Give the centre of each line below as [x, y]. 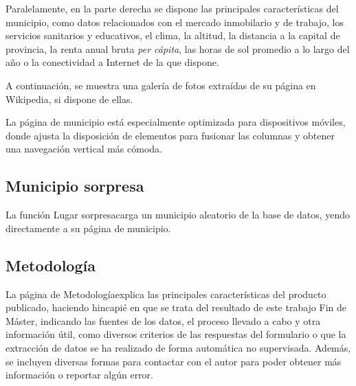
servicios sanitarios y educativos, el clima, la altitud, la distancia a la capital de [173, 35]
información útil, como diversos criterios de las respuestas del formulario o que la [176, 334]
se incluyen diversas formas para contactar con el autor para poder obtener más [174, 361]
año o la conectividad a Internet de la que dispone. [112, 62]
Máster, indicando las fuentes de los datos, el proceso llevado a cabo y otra [163, 320]
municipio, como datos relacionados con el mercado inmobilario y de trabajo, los [175, 22]
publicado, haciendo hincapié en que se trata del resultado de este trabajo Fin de [176, 307]
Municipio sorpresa [75, 186]
